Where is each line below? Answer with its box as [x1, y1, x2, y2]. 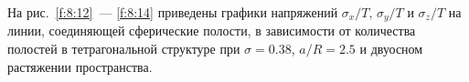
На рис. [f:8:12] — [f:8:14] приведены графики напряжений [7, 3, 338, 21]
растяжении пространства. [7, 56, 153, 76]
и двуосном [359, 39, 423, 58]
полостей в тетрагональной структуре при [7, 39, 240, 58]
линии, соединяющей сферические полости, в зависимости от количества [7, 21, 416, 40]
